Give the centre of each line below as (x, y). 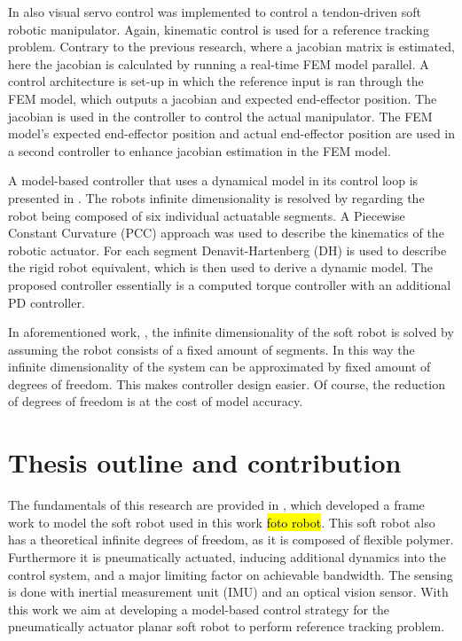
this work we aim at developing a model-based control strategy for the (199, 609)
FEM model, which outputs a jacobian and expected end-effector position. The (223, 98)
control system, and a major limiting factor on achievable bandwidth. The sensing (231, 574)
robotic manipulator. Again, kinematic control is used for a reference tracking (219, 29)
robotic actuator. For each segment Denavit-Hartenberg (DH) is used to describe (227, 250)
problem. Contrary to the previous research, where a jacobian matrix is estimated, (231, 47)
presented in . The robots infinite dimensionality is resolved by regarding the (216, 197)
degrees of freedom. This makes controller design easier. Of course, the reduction (227, 383)
